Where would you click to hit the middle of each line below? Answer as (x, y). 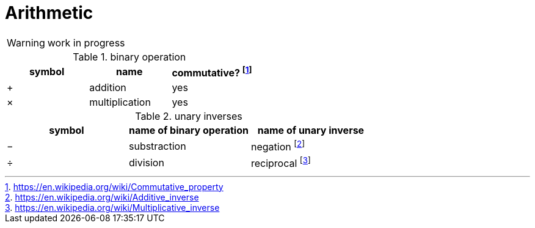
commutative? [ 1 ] (212, 72)
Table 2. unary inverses (189, 116)
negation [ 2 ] (278, 146)
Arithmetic (49, 13)
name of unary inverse (311, 131)
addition (108, 88)
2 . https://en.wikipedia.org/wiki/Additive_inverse (102, 197)
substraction (157, 146)
